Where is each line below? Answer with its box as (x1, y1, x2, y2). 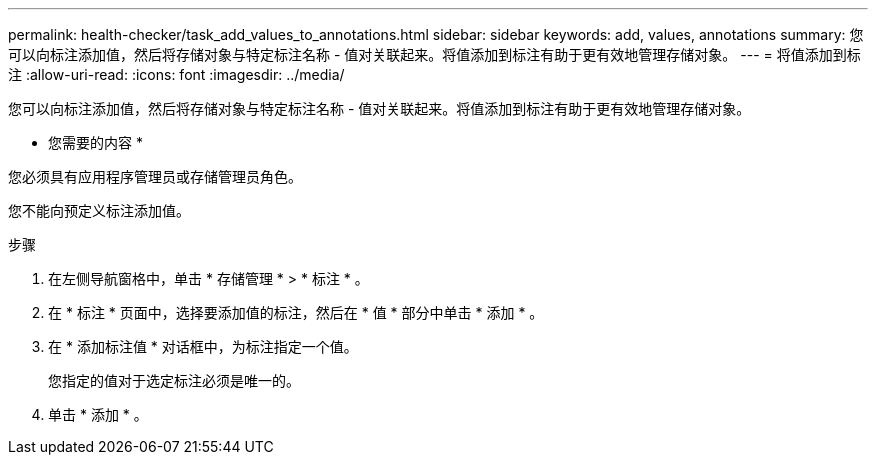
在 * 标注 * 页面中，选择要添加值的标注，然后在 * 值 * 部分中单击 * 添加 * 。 (48, 304, 544, 321)
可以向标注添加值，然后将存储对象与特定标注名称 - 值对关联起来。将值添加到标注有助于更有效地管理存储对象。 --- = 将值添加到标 (8, 46, 861, 63)
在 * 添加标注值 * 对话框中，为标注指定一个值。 (48, 338, 358, 355)
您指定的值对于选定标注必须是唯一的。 (48, 372, 300, 389)
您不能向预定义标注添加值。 (8, 202, 190, 219)
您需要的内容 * (48, 134, 143, 151)
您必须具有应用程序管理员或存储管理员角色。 (8, 168, 302, 185)
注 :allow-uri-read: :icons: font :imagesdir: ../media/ (8, 66, 345, 83)
